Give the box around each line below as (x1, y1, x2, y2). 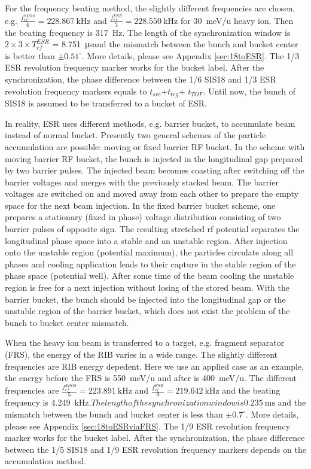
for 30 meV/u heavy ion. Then (180, 14, 294, 26)
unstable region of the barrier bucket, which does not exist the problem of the (5, 304, 290, 317)
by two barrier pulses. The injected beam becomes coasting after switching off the (5, 164, 304, 176)
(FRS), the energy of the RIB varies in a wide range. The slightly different (5, 348, 278, 360)
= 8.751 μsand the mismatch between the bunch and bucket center (52, 38, 298, 50)
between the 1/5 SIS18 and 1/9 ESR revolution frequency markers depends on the (5, 443, 306, 455)
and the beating (222, 384, 280, 397)
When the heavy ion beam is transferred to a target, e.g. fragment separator (5, 336, 285, 349)
